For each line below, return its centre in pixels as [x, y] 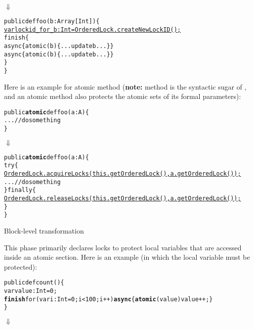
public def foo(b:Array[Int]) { [52, 21]
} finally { [20, 190]
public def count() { [34, 283]
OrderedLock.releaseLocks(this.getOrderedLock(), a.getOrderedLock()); [123, 199]
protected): [21, 266]
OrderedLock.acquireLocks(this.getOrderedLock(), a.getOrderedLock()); [123, 174]
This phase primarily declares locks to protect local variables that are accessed [123, 247]
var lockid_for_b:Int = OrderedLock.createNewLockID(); [92, 29]
